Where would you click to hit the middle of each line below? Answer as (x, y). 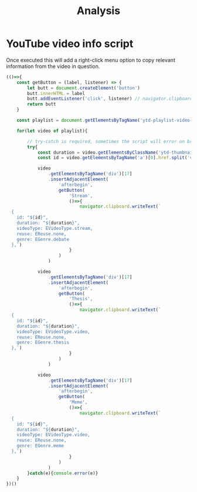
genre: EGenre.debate (43, 239)
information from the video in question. (53, 66)
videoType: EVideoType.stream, (55, 228)
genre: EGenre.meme (40, 446)
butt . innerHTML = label (56, 93)
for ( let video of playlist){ (52, 131)
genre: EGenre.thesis (43, 342)
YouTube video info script (70, 44)
